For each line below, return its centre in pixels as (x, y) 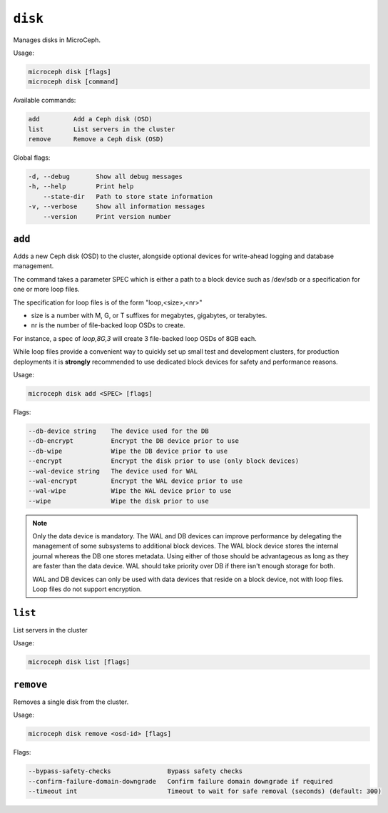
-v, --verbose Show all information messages (117, 206)
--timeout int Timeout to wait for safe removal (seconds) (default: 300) (205, 791)
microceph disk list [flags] (79, 662)
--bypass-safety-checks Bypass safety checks (136, 771)
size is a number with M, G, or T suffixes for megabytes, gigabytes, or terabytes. (149, 316)
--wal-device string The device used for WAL (113, 471)
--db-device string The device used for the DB (119, 431)
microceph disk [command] (73, 82)
